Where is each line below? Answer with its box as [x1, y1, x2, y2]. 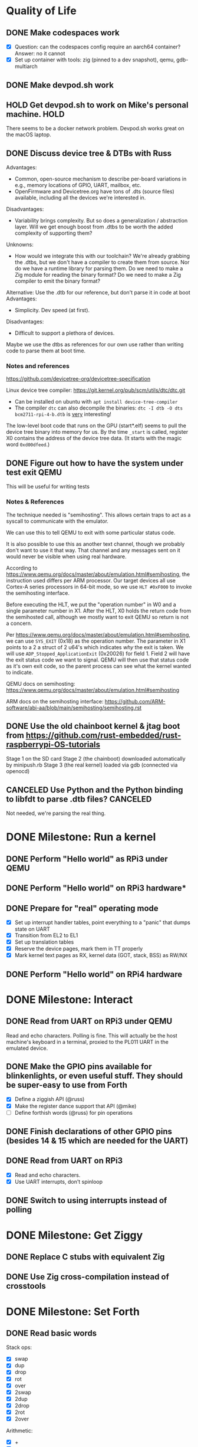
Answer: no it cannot [14, 50, 65, 57]
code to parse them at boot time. [6, 347, 86, 355]
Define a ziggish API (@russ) [14, 1096, 85, 1103]
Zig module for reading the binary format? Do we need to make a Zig [14, 271, 181, 279]
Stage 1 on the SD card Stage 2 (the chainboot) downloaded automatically [6, 755, 186, 762]
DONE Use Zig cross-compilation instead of [6, 1272, 170, 1282]
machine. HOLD [6, 109, 65, 119]
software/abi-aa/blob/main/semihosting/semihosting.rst [6, 704, 142, 711]
